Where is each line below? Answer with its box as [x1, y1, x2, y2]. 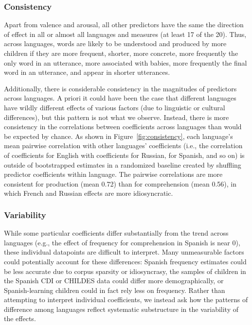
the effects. [4, 313, 36, 324]
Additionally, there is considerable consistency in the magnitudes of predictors [4, 83, 237, 93]
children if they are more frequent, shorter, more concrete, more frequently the [4, 48, 238, 58]
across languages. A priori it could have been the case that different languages [4, 93, 236, 103]
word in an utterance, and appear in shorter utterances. [4, 67, 170, 77]
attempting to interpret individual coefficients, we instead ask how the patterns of [4, 294, 248, 305]
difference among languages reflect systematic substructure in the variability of [4, 304, 239, 314]
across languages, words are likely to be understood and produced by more [4, 38, 227, 49]
